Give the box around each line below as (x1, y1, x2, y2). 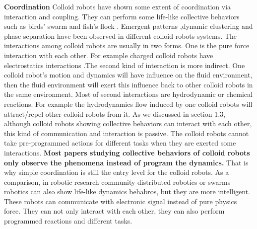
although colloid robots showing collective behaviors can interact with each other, (4, 118, 252, 129)
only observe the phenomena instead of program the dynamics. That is (4, 157, 249, 167)
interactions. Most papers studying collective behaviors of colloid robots (4, 147, 250, 157)
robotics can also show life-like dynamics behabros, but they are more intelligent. (4, 186, 250, 197)
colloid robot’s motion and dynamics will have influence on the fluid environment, (4, 70, 253, 80)
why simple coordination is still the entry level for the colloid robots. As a (4, 167, 229, 177)
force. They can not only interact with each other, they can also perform (4, 206, 225, 216)
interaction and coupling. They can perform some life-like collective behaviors (4, 11, 240, 21)
